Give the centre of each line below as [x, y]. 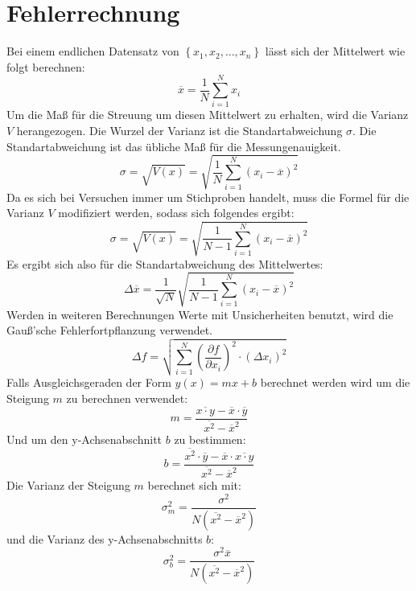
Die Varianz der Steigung [68, 484]
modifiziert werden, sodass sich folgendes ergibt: [176, 213]
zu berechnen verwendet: [127, 398]
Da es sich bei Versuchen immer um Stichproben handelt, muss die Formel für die [208, 197]
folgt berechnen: [46, 66]
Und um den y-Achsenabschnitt [84, 439]
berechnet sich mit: [194, 484]
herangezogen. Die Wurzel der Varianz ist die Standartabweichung [179, 131]
